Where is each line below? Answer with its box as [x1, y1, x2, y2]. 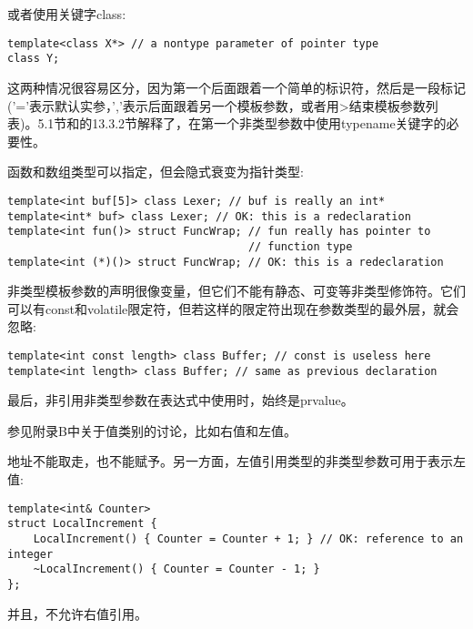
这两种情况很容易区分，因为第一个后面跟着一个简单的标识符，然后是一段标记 [7, 77, 466, 96]
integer [7, 547, 54, 561]
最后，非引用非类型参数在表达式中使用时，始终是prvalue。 [7, 391, 354, 410]
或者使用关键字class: [7, 5, 126, 23]
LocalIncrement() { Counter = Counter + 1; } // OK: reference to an [33, 532, 464, 545]
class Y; [7, 52, 60, 66]
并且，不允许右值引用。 [7, 604, 147, 623]
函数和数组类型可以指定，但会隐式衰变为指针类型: [7, 162, 304, 181]
